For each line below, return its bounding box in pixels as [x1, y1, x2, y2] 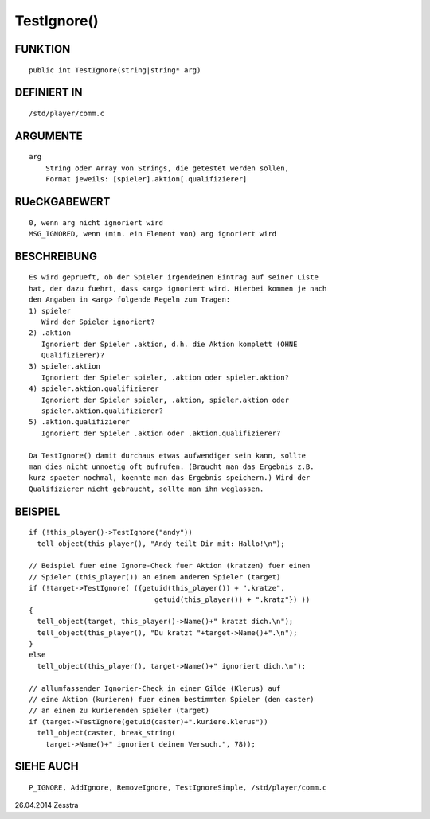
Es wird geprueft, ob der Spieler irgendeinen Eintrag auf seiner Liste [29, 273, 319, 282]
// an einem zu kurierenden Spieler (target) [29, 706, 210, 716]
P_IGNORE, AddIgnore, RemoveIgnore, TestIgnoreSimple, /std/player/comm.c [29, 783, 327, 792]
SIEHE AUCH [14, 760, 79, 774]
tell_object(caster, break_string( [37, 728, 177, 738]
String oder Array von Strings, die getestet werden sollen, [45, 163, 290, 173]
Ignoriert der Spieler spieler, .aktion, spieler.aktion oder [41, 395, 290, 404]
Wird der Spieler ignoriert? [41, 317, 155, 326]
